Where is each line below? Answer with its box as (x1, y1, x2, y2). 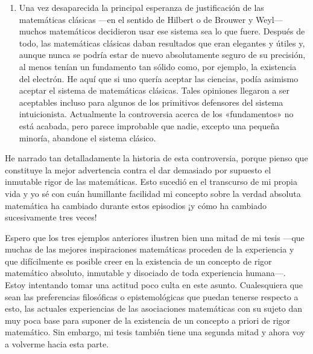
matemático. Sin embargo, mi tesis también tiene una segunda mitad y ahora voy (5, 326, 305, 338)
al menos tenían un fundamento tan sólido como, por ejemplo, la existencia (19, 60, 297, 72)
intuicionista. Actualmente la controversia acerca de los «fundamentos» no (19, 108, 294, 120)
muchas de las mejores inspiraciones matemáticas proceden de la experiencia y (5, 243, 294, 256)
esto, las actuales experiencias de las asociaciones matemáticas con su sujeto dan (5, 302, 303, 315)
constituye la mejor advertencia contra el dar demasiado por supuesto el (5, 163, 271, 176)
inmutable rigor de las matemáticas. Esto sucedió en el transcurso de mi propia (5, 175, 297, 188)
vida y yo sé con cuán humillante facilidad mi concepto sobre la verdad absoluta (5, 187, 301, 199)
